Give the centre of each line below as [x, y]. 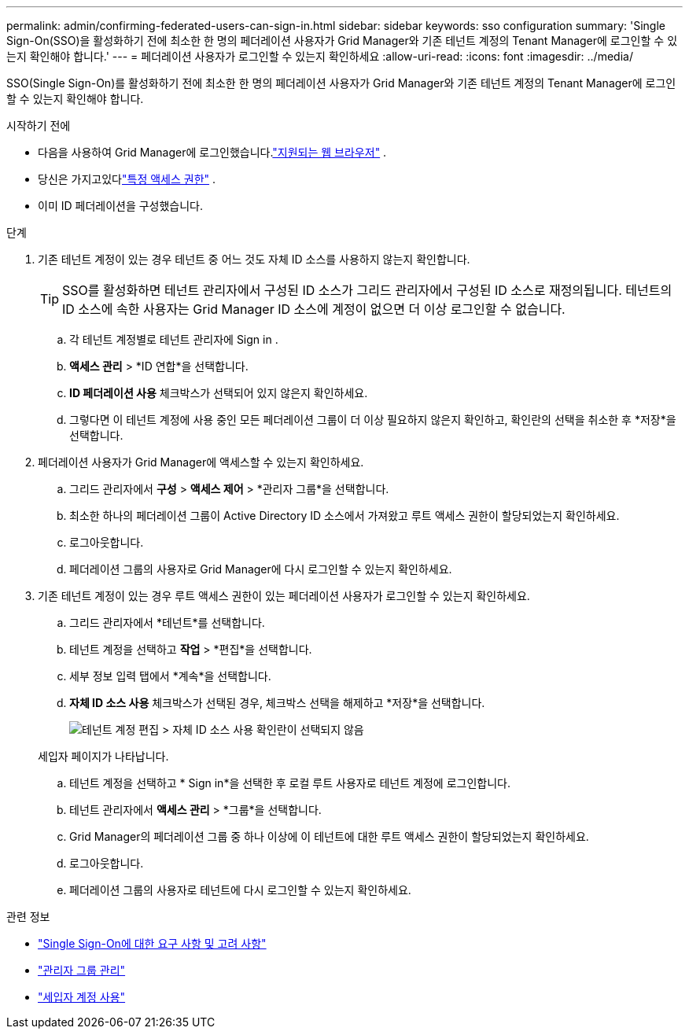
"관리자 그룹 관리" [82, 970]
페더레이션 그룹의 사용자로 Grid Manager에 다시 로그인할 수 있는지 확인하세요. [261, 569]
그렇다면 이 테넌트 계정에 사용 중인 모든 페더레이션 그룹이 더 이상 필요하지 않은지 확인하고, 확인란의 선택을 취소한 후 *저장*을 [373, 420]
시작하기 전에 [39, 125]
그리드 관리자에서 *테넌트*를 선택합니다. [167, 622]
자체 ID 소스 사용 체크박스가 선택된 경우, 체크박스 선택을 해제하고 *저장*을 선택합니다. [277, 703]
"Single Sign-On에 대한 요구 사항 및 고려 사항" [152, 943]
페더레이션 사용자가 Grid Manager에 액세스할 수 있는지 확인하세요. [201, 462]
